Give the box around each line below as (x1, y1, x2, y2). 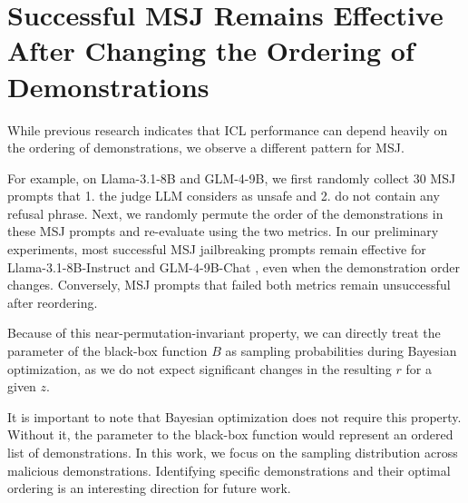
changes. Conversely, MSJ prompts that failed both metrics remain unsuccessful (7, 275, 451, 294)
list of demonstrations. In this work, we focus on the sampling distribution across (7, 443, 458, 461)
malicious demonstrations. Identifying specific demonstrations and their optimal (7, 460, 451, 479)
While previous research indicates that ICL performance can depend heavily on (7, 120, 448, 139)
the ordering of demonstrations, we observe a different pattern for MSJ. (7, 138, 405, 157)
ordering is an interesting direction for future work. (7, 478, 291, 498)
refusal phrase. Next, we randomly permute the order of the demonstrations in (7, 203, 444, 222)
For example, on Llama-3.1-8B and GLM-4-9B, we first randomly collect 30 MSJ (7, 168, 456, 187)
